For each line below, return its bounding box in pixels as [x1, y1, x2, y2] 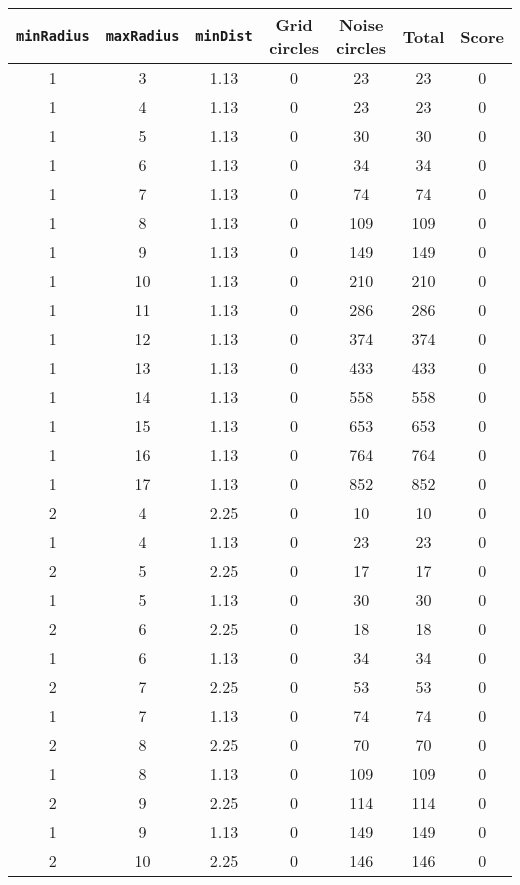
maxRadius [105, 28, 180, 44]
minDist [195, 28, 253, 44]
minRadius [16, 28, 90, 44]
